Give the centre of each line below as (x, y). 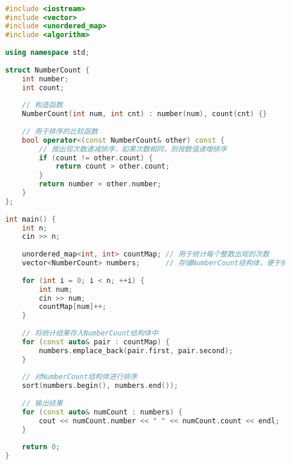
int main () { (30, 219)
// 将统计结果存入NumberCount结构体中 (90, 333)
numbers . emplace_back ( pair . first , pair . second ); (136, 351)
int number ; (45, 79)
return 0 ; (41, 447)
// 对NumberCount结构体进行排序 (80, 377)
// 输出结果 (42, 404)
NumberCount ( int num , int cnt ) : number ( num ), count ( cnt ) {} (144, 114)
